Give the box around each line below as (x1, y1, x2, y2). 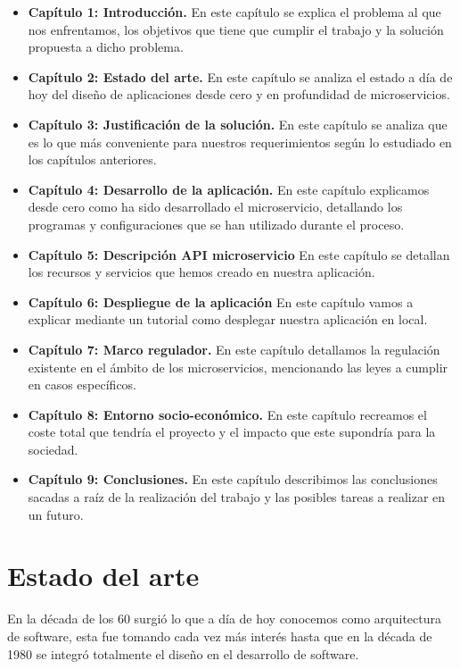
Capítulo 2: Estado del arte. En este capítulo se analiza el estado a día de (28, 67, 453, 86)
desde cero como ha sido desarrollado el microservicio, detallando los (28, 197, 403, 216)
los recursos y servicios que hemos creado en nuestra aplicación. (28, 263, 375, 281)
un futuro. (28, 505, 84, 523)
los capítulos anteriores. (28, 150, 157, 169)
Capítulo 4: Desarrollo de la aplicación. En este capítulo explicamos (28, 180, 430, 198)
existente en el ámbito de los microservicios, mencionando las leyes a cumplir (28, 357, 448, 376)
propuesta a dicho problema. (28, 38, 184, 56)
